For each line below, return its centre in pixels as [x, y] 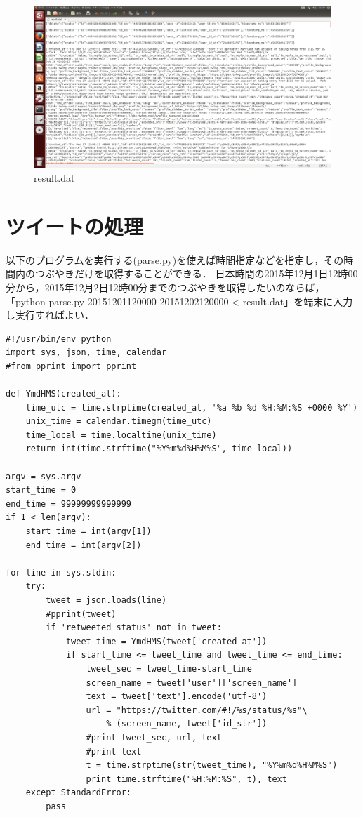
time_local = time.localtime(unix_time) [121, 435]
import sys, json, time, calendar [86, 353]
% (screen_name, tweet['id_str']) [187, 724]
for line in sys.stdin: [61, 572]
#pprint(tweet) [81, 614]
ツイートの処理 [75, 226]
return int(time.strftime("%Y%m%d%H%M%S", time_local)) [159, 449]
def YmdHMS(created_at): [64, 394]
